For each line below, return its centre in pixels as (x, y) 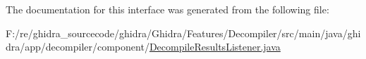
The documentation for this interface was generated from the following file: (167, 9)
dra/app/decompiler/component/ (78, 47)
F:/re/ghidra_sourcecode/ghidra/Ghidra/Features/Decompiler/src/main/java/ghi (183, 33)
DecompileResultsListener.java (215, 47)
